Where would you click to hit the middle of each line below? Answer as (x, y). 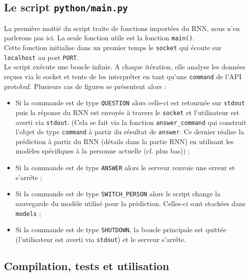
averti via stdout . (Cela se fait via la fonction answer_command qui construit (131, 122)
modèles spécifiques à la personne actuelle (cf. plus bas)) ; (103, 151)
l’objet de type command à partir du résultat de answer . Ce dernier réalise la (130, 132)
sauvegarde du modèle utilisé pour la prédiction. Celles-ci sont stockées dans (130, 203)
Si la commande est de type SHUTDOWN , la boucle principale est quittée (121, 230)
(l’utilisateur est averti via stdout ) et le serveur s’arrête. (101, 239)
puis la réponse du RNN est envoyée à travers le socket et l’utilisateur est (127, 112)
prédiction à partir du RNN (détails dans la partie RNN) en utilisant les (125, 141)
